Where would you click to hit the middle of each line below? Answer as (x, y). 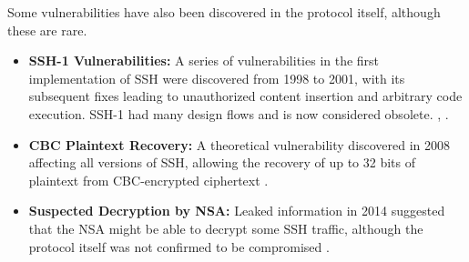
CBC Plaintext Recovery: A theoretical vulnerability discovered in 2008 (240, 144)
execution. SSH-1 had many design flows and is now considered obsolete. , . (239, 113)
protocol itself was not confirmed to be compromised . (179, 246)
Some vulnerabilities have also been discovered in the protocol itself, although (224, 12)
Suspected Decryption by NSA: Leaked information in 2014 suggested (237, 211)
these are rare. (47, 30)
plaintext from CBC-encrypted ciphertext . (148, 180)
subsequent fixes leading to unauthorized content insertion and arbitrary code (245, 96)
